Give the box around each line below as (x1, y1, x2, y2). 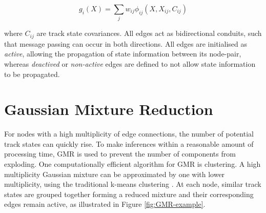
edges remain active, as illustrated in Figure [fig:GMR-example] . (4, 199, 206, 209)
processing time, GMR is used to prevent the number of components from (4, 148, 236, 159)
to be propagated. (4, 68, 60, 79)
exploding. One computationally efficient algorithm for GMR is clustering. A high (4, 159, 261, 169)
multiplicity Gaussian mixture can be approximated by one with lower (4, 168, 225, 179)
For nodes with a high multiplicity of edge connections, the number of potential (4, 128, 254, 139)
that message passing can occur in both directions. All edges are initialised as (4, 38, 247, 49)
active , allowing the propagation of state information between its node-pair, (4, 48, 241, 59)
